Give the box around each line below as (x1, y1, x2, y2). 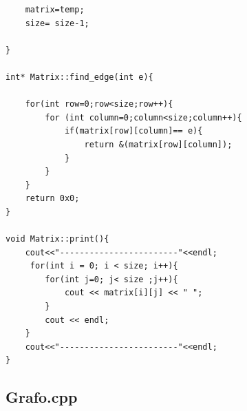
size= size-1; (25, 18, 89, 28)
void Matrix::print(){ (6, 234, 109, 244)
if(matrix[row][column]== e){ (64, 126, 203, 136)
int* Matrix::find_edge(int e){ (6, 72, 153, 82)
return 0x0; (25, 193, 80, 204)
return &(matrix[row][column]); (84, 139, 233, 149)
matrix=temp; (25, 5, 85, 14)
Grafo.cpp (6, 386, 78, 408)
